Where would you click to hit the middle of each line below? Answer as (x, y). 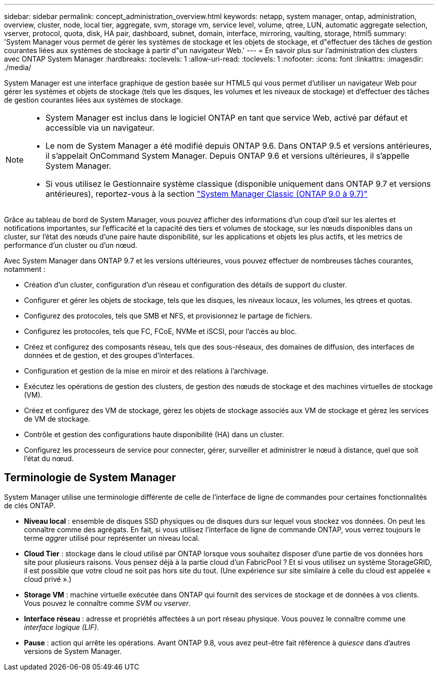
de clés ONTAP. (30, 505)
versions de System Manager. (73, 651)
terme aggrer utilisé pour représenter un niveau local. (112, 538)
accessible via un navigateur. (100, 128)
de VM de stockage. (57, 419)
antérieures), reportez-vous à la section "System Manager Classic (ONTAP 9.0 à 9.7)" (206, 194)
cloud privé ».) (48, 579)
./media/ (18, 67)
